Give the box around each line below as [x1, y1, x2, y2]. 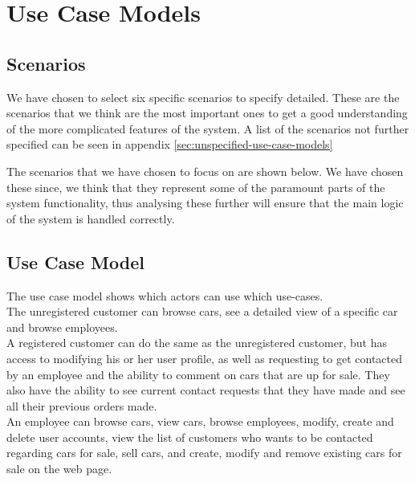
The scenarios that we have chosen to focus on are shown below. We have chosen [6, 162, 404, 179]
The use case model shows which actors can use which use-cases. [6, 287, 323, 304]
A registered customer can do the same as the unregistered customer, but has [6, 334, 387, 351]
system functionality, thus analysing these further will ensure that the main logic [6, 194, 404, 211]
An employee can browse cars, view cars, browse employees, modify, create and [6, 413, 394, 430]
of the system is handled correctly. [6, 210, 175, 227]
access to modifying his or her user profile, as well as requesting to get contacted [6, 349, 403, 366]
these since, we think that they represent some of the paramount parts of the [6, 178, 385, 195]
